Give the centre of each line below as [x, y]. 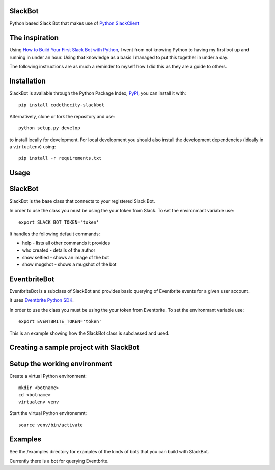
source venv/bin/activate [51, 425]
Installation [28, 81]
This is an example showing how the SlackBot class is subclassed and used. [89, 333]
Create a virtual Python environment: [48, 376]
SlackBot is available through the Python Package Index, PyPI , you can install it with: [98, 93]
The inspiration [34, 38]
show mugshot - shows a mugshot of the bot [69, 264]
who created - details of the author [59, 250]
